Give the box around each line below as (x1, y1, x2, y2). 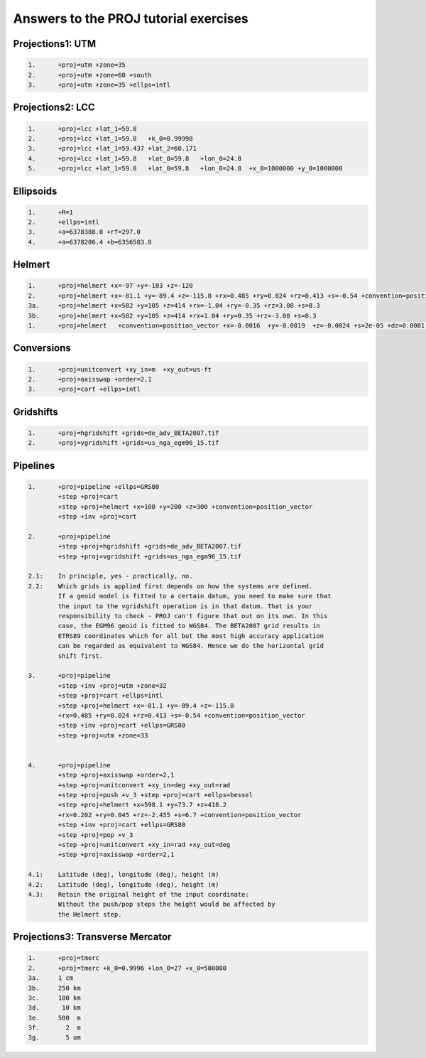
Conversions (13, 342, 71, 355)
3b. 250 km (28, 984, 81, 992)
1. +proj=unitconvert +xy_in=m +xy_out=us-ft (28, 365, 212, 373)
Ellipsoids (13, 185, 58, 197)
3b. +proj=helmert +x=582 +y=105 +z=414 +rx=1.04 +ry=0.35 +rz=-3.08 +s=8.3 (28, 311, 317, 320)
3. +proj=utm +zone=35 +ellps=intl (28, 80, 170, 89)
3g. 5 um (28, 1034, 81, 1042)
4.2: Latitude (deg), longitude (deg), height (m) (28, 880, 219, 888)
